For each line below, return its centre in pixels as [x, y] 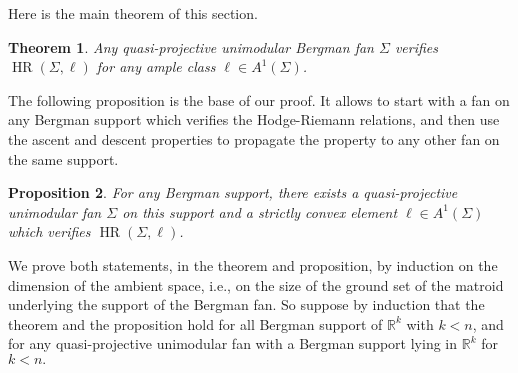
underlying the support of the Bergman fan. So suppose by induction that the [246, 304]
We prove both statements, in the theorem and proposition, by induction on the [253, 264]
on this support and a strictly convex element [260, 211]
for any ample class [156, 66]
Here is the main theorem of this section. [133, 13]
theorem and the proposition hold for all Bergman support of [195, 323]
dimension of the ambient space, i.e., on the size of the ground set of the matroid [256, 284]
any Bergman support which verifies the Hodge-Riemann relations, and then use [254, 119]
